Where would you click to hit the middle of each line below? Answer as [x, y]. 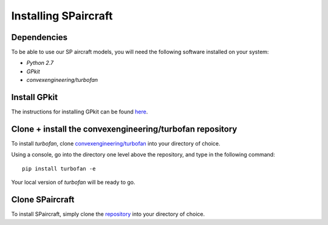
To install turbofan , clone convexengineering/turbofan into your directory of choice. [116, 144]
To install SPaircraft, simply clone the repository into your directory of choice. [108, 214]
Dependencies [39, 37]
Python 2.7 [40, 63]
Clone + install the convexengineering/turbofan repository [124, 129]
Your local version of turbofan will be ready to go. [73, 183]
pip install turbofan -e [59, 169]
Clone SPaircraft [43, 200]
